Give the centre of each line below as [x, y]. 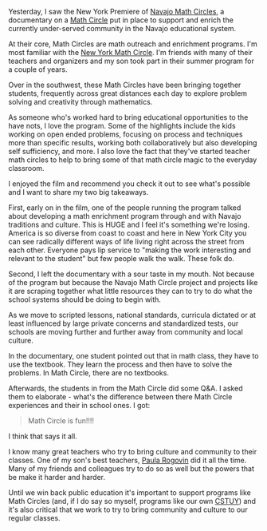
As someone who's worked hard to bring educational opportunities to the [128, 117]
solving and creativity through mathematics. [80, 102]
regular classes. [35, 518]
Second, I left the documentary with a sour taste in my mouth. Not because [132, 274]
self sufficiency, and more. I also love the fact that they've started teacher [129, 151]
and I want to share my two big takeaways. [79, 192]
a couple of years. [38, 69]
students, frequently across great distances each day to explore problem [128, 93]
